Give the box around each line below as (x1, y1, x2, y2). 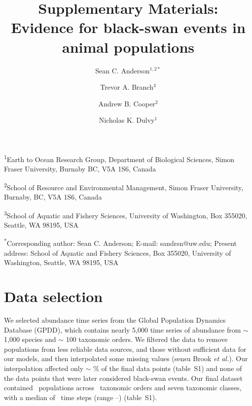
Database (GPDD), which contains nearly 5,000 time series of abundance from (4, 324, 241, 335)
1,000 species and (4, 334, 56, 344)
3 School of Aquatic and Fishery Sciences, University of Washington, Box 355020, (4, 208, 248, 220)
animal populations (62, 36, 195, 57)
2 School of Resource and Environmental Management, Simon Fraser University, (4, 180, 244, 192)
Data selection (4, 286, 103, 306)
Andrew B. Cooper (98, 98, 155, 108)
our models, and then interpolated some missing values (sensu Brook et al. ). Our (4, 353, 248, 364)
